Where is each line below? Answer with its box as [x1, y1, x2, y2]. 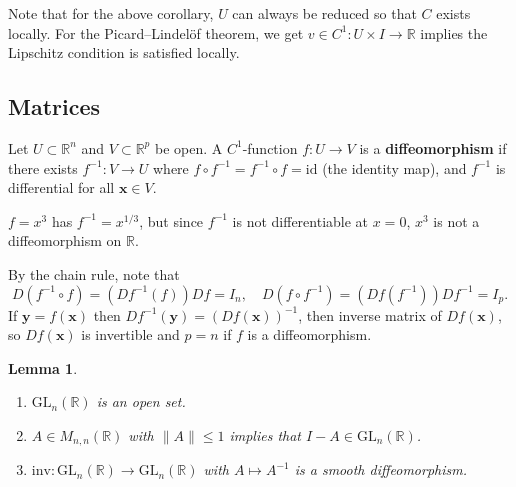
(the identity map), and [322, 157, 467, 178]
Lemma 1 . [8, 357, 78, 378]
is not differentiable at [232, 210, 369, 231]
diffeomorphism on [8, 230, 122, 251]
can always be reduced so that [232, 3, 417, 23]
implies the [420, 22, 488, 43]
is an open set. [96, 391, 186, 412]
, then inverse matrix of [298, 304, 442, 325]
